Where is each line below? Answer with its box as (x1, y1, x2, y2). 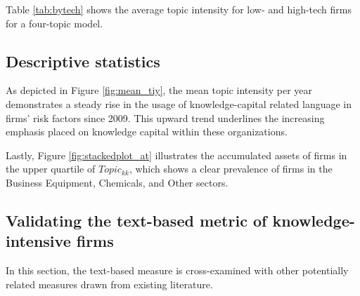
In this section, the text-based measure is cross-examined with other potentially (6, 263, 349, 278)
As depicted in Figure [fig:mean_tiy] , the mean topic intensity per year (6, 83, 313, 97)
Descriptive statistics (6, 50, 160, 72)
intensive (6, 230, 71, 252)
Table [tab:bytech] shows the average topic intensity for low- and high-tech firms (6, 2, 352, 16)
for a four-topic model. (6, 15, 103, 30)
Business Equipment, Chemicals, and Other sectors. (6, 175, 229, 189)
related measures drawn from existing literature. (6, 276, 213, 291)
